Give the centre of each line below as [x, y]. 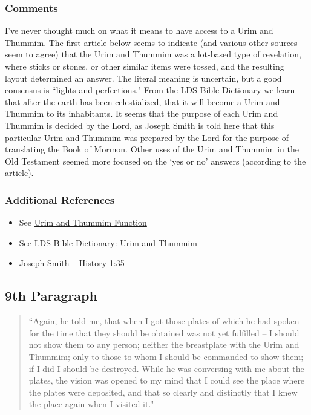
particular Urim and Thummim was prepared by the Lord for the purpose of [147, 137]
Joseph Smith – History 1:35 [72, 263]
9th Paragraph [51, 296]
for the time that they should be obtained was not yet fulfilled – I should [164, 332]
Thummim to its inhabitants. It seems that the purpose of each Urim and [142, 113]
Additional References [60, 199]
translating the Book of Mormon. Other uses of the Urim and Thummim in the [152, 149]
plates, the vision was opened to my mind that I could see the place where [167, 380]
